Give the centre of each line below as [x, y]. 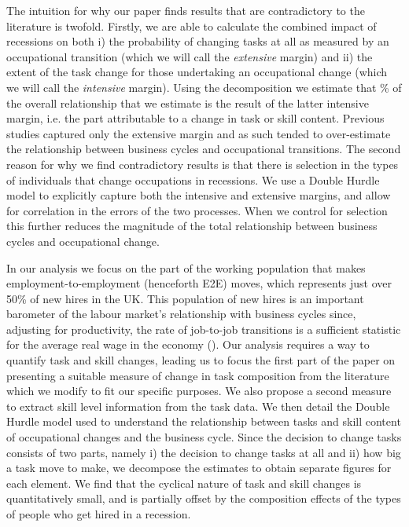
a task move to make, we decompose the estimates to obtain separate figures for [199, 468]
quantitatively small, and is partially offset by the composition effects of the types [204, 498]
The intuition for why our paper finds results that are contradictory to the [186, 10]
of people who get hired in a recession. [99, 514]
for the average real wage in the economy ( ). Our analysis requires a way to [188, 344]
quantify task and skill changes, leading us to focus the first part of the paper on [201, 360]
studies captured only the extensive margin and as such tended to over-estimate [199, 133]
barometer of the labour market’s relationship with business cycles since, [181, 314]
